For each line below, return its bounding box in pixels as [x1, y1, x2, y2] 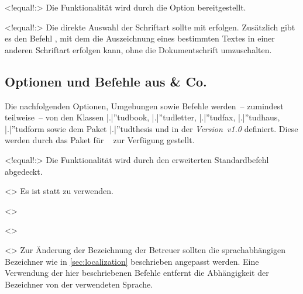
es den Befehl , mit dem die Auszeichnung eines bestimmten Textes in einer [5, 32, 275, 44]
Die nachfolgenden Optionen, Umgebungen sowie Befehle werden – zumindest [5, 99, 284, 112]
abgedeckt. [5, 165, 43, 177]
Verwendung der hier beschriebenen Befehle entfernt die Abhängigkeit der [5, 267, 269, 279]
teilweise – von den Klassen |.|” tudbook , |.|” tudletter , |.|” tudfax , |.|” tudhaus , [5, 111, 280, 123]
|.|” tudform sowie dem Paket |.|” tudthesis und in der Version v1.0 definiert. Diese [5, 122, 298, 134]
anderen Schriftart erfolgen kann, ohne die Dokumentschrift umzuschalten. [5, 43, 272, 56]
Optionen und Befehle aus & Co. [5, 72, 207, 90]
